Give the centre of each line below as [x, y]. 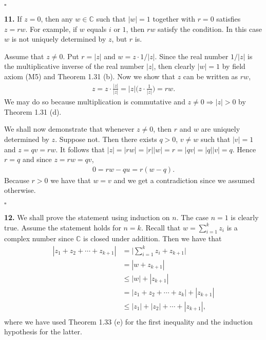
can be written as [211, 76]
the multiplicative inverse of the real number [74, 66]
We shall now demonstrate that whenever [69, 129]
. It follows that [80, 149]
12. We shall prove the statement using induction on [87, 217]
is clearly [245, 217]
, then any [57, 19]
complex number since [39, 238]
